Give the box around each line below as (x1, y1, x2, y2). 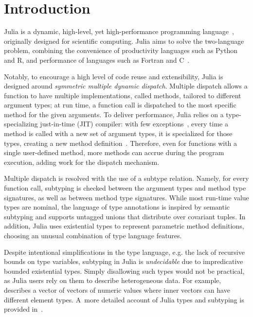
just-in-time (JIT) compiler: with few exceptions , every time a (40, 119, 228, 129)
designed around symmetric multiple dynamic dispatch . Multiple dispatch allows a (4, 81, 248, 91)
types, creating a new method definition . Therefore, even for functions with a (4, 138, 237, 148)
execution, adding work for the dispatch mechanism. (4, 157, 160, 167)
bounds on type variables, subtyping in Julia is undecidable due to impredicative (4, 256, 243, 266)
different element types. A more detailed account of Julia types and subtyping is (4, 294, 244, 304)
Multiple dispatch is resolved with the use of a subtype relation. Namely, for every (4, 173, 249, 183)
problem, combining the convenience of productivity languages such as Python (4, 45, 238, 55)
